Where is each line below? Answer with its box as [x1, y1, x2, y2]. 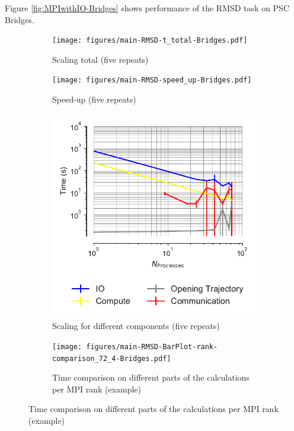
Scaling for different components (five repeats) [52, 320, 220, 332]
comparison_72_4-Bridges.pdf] [52, 354, 171, 363]
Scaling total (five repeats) [52, 53, 149, 65]
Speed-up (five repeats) [52, 93, 136, 106]
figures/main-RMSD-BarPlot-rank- [86, 342, 218, 351]
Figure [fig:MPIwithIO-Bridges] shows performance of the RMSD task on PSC [5, 2, 290, 14]
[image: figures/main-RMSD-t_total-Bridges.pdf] [52, 36, 248, 45]
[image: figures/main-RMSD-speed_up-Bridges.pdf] [52, 76, 252, 85]
